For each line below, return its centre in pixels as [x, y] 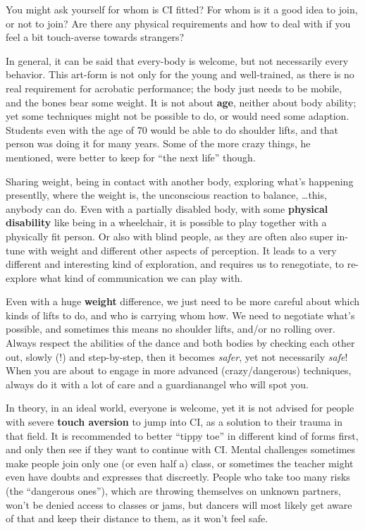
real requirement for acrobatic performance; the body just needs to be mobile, [174, 88]
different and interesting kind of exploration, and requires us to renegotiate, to [175, 264]
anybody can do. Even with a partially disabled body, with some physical [167, 208]
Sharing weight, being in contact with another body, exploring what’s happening [180, 181]
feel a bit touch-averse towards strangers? [95, 37]
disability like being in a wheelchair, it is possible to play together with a [166, 222]
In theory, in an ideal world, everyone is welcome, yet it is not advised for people [180, 408]
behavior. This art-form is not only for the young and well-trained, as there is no [180, 74]
